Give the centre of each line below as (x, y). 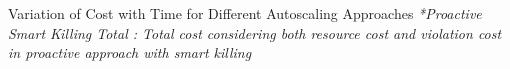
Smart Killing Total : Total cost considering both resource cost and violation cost (255, 32)
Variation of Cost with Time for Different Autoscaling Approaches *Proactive (245, 13)
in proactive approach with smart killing (130, 52)
